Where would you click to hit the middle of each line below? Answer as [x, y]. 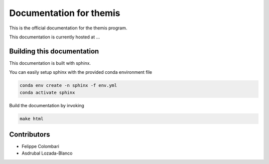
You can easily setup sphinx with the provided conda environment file [81, 72]
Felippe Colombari [40, 147]
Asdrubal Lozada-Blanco [47, 153]
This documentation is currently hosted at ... [55, 37]
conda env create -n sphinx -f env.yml [68, 85]
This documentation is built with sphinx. [50, 63]
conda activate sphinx [47, 92]
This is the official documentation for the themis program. [68, 28]
